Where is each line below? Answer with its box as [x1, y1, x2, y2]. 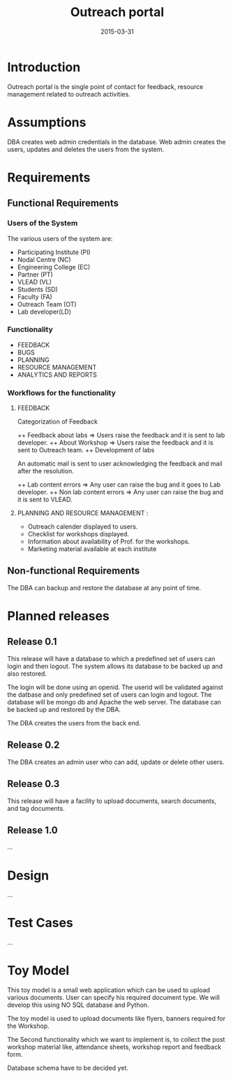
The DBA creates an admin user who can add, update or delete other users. [7, 758, 225, 766]
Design [7, 868, 50, 883]
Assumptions [7, 114, 87, 130]
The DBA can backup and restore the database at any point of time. [7, 583, 201, 592]
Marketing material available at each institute [27, 545, 157, 553]
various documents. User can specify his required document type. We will [7, 994, 220, 1002]
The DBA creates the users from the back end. [7, 718, 141, 727]
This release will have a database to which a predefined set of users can [7, 654, 216, 662]
